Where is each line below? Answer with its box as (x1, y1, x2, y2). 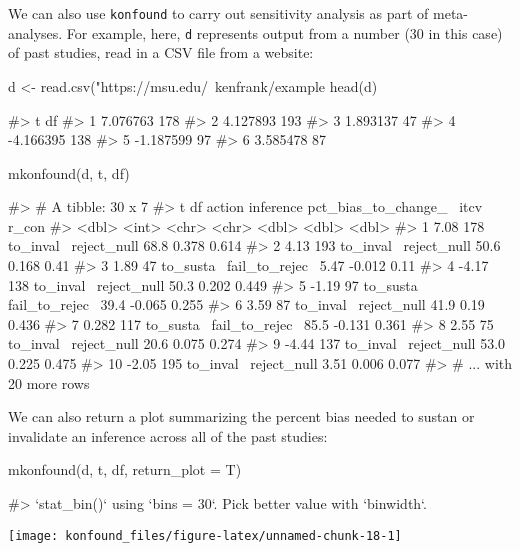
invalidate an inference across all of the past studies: (8, 425, 328, 446)
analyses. (8, 22, 63, 43)
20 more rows (8, 372, 90, 393)
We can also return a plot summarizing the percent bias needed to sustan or (8, 406, 475, 427)
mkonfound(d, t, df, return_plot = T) (8, 459, 242, 480)
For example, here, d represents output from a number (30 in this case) (66, 22, 503, 43)
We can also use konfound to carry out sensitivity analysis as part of (8, 3, 429, 23)
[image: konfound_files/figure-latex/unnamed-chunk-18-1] (8, 528, 402, 543)
